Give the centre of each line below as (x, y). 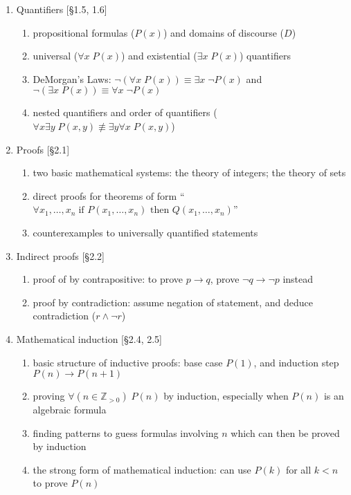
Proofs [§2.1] (43, 149)
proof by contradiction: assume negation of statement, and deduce (173, 302)
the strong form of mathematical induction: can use (142, 469)
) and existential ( (159, 56)
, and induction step (296, 362)
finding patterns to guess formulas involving (126, 432)
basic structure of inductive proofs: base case (128, 362)
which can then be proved (285, 432)
